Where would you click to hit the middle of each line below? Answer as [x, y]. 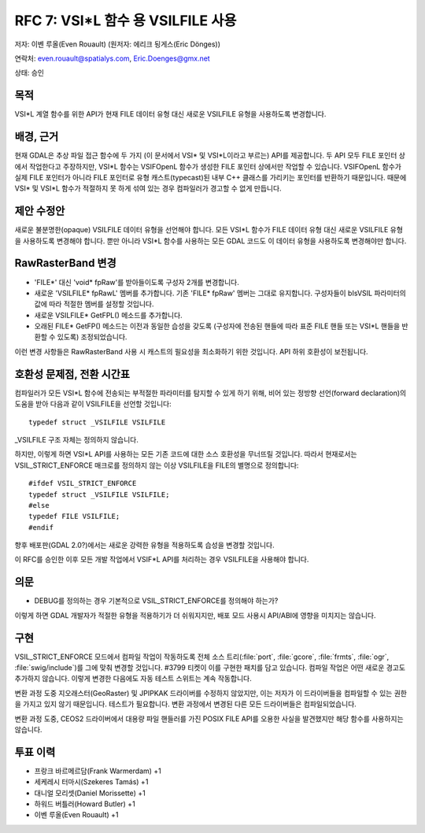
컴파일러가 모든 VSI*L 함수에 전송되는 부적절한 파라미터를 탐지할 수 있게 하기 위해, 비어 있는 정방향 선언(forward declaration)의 [211, 393]
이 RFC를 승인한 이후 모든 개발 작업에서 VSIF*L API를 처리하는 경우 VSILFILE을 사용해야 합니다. [162, 560]
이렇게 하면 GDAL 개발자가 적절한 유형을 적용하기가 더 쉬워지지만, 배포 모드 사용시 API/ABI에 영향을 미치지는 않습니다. [196, 615]
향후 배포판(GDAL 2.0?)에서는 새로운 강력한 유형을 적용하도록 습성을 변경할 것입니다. [144, 545]
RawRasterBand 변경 [66, 263]
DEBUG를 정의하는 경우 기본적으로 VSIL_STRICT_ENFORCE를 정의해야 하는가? [156, 601]
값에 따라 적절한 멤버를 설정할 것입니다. [94, 304]
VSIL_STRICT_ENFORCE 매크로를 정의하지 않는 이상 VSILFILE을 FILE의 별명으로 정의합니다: [157, 465]
